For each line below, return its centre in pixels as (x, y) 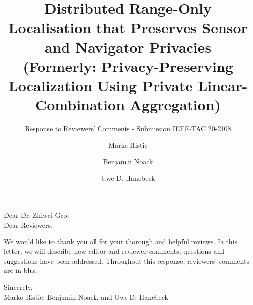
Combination (80, 105)
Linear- (222, 85)
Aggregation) (175, 105)
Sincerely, (18, 287)
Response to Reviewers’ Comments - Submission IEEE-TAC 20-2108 (128, 128)
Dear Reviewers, (28, 225)
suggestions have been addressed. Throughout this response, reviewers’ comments (126, 260)
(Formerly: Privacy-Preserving (128, 66)
